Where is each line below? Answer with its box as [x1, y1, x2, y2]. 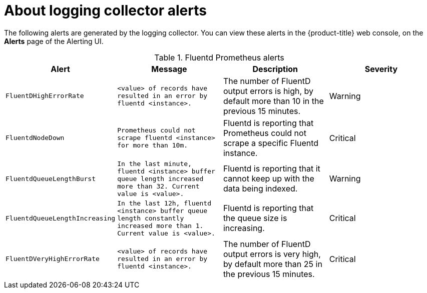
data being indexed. [223, 183, 298, 194]
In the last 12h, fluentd [117, 199, 211, 207]
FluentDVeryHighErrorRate [6, 255, 100, 263]
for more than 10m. [117, 141, 188, 149]
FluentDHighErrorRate [6, 92, 84, 100]
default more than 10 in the [223, 95, 324, 106]
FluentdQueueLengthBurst [6, 174, 96, 182]
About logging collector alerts [4, 2, 207, 19]
